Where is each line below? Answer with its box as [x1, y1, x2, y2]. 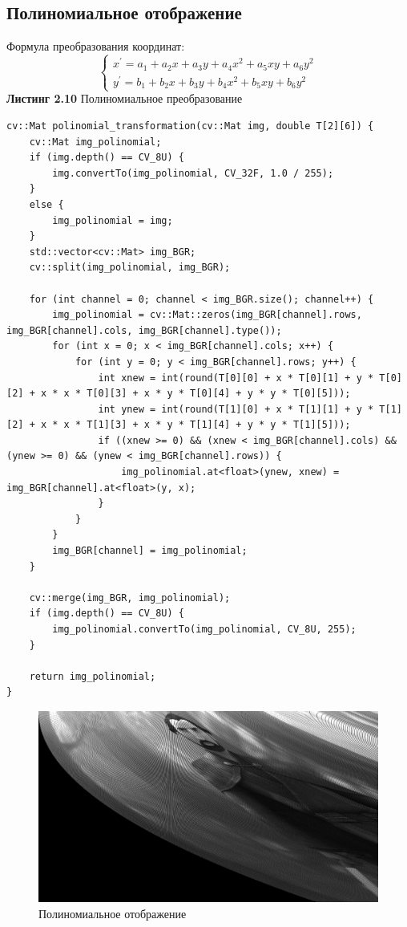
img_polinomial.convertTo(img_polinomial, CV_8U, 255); [52, 624, 357, 636]
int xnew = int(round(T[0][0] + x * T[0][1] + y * [98, 372, 374, 384]
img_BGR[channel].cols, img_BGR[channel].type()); [6, 324, 282, 336]
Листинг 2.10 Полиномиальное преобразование [6, 90, 243, 107]
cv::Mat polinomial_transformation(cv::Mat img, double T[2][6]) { [6, 120, 374, 132]
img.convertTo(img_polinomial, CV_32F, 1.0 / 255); [52, 167, 334, 179]
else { [29, 198, 64, 210]
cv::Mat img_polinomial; [29, 136, 162, 148]
